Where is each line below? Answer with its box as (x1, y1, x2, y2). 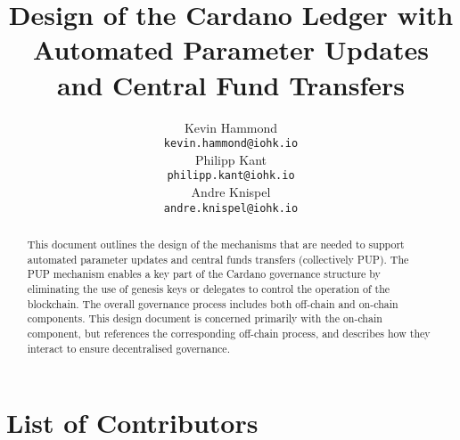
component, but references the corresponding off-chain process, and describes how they (27, 325, 431, 340)
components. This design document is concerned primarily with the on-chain (27, 311, 382, 326)
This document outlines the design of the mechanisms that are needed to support (27, 237, 405, 252)
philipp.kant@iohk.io (167, 169, 295, 183)
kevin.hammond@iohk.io (163, 137, 299, 151)
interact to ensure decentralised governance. (27, 340, 230, 355)
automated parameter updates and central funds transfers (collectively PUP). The (27, 251, 409, 266)
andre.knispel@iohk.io (163, 201, 299, 215)
